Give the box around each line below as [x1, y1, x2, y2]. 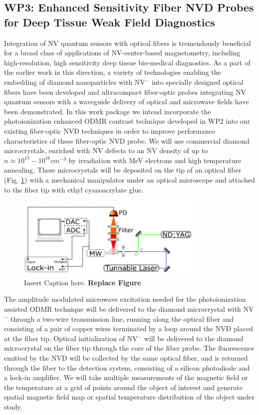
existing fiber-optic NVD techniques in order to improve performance [4, 125, 215, 136]
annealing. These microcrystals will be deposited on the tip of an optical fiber [4, 165, 242, 175]
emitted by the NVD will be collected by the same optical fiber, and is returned [4, 352, 248, 363]
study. [4, 401, 22, 412]
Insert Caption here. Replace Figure [24, 277, 141, 287]
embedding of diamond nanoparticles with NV [4, 76, 145, 87]
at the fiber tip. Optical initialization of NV [4, 333, 138, 343]
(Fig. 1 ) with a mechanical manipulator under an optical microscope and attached [4, 174, 255, 185]
